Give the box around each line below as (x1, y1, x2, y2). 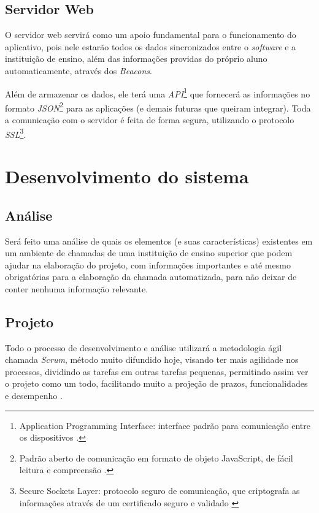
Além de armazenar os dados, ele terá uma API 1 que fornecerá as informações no (5, 85, 310, 100)
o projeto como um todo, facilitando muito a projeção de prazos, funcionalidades (5, 377, 308, 390)
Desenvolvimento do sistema (5, 164, 249, 189)
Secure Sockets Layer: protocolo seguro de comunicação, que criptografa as (19, 484, 300, 497)
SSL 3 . (5, 126, 26, 140)
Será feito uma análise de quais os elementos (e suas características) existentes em (5, 234, 313, 247)
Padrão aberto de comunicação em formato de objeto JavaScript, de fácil (19, 451, 293, 464)
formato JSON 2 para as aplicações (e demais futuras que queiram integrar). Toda (5, 99, 311, 114)
